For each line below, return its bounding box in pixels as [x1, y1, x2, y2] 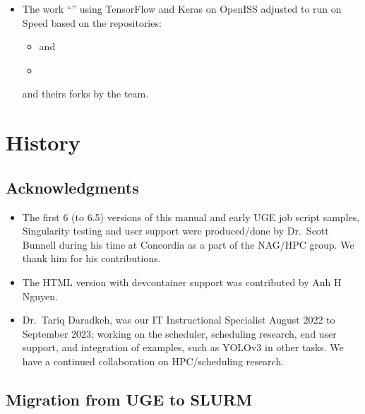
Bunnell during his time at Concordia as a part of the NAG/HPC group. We [22, 237, 354, 252]
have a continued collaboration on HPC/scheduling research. [22, 353, 285, 368]
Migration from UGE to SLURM [6, 388, 253, 410]
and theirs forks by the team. [22, 86, 149, 101]
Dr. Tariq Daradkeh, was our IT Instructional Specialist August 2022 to [22, 312, 335, 327]
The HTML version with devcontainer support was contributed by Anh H [22, 274, 342, 289]
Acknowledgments [6, 176, 139, 198]
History [6, 128, 80, 157]
